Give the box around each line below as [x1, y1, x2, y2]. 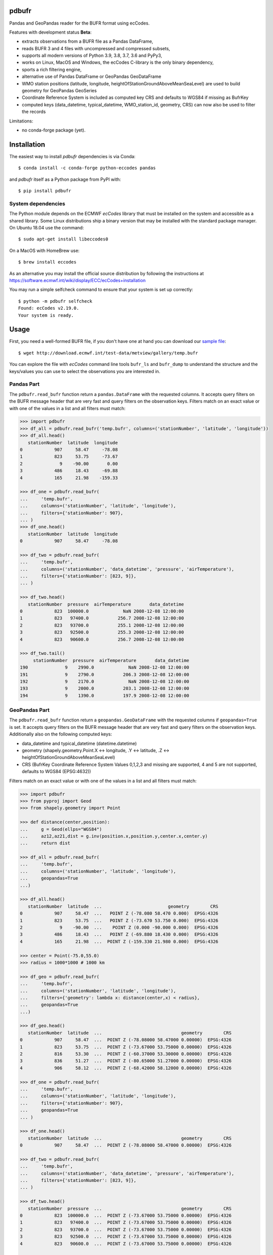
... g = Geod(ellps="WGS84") [20, 826, 102, 832]
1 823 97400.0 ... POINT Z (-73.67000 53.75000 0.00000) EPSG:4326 [20, 1220, 232, 1225]
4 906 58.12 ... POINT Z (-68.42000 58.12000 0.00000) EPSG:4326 [20, 1065, 232, 1071]
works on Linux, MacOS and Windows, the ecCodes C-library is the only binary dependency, [22, 59, 214, 65]
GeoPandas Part [9, 707, 50, 714]
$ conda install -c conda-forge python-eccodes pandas [18, 165, 156, 171]
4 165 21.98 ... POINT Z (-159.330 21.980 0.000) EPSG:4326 [20, 939, 218, 944]
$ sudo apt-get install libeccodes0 [18, 236, 108, 242]
